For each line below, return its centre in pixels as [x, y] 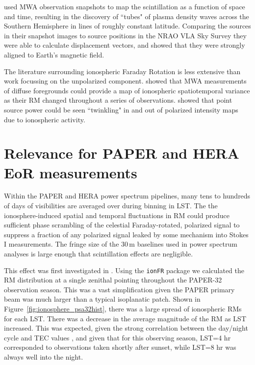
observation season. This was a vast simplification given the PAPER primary [119, 289]
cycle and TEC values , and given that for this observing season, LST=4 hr [117, 337]
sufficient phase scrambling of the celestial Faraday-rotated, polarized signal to [122, 225]
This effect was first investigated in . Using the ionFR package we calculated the [124, 270]
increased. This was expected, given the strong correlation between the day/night [126, 328]
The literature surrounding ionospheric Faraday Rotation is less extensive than [122, 71]
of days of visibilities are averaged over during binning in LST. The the [111, 206]
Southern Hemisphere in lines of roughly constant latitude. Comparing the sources [127, 26]
